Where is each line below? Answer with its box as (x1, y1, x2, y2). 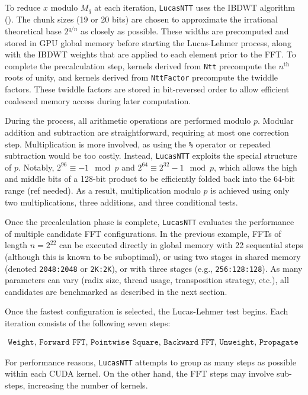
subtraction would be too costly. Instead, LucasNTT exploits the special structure (5, 149, 297, 162)
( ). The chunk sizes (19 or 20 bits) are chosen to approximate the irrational (5, 13, 278, 25)
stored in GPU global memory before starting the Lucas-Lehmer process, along (5, 36, 291, 49)
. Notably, (18, 160, 54, 173)
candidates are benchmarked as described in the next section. (5, 285, 227, 297)
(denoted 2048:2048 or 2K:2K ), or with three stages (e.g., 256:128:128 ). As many (5, 262, 303, 274)
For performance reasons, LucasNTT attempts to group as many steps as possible (5, 355, 296, 368)
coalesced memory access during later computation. (5, 94, 191, 107)
